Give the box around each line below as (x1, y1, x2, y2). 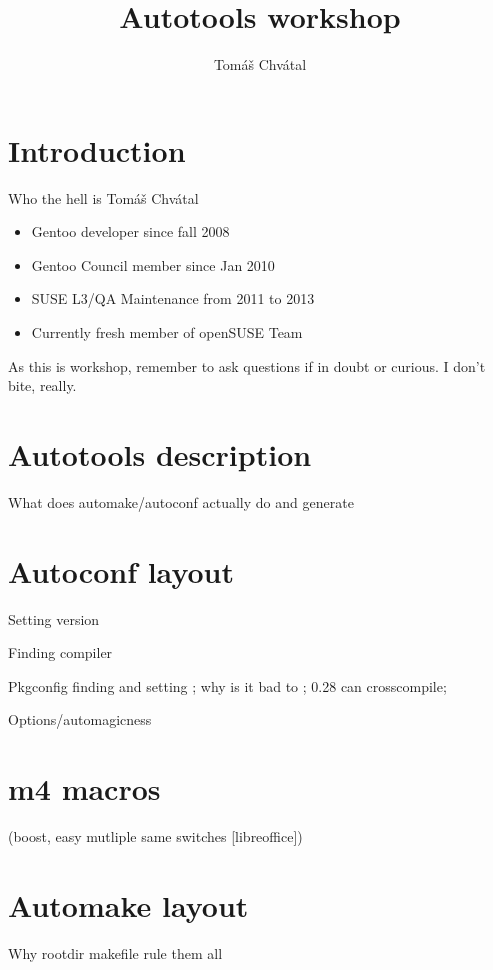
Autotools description (8, 434, 312, 474)
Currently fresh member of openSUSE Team (31, 322, 303, 343)
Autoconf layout (8, 550, 234, 591)
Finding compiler (8, 642, 113, 663)
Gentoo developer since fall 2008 (31, 221, 230, 242)
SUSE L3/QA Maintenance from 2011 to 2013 (31, 288, 315, 309)
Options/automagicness (8, 709, 152, 730)
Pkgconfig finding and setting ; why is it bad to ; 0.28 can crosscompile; (8, 675, 447, 696)
